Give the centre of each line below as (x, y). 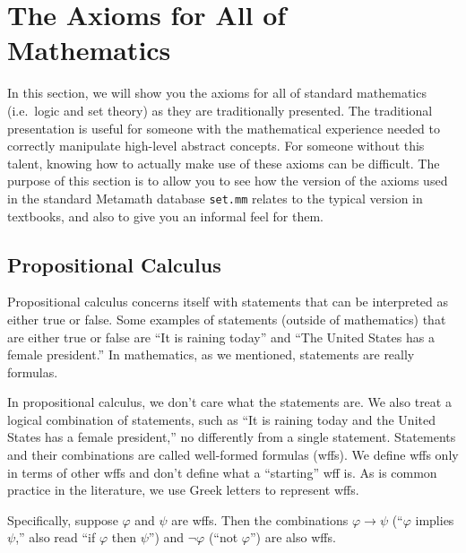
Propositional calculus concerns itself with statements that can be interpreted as (228, 302)
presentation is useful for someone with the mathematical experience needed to (224, 128)
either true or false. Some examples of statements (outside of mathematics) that (227, 319)
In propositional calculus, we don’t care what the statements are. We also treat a (229, 402)
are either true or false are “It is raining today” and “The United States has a (221, 337)
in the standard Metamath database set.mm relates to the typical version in (215, 198)
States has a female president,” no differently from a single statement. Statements (232, 437)
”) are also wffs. (293, 537)
